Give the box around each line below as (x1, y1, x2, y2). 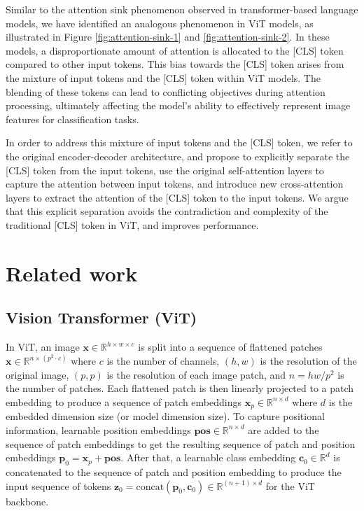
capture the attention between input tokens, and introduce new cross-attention (6, 176, 344, 191)
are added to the (248, 422, 319, 437)
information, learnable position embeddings (6, 422, 191, 437)
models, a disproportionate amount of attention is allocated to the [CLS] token (6, 43, 344, 57)
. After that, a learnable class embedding (120, 450, 296, 465)
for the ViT (265, 478, 315, 493)
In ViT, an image (6, 339, 80, 354)
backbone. (6, 493, 49, 508)
